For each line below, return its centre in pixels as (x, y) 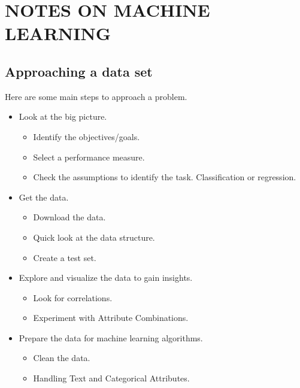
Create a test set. (65, 257)
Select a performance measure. (89, 157)
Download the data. (69, 217)
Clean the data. (62, 358)
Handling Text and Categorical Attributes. (111, 378)
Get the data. (44, 197)
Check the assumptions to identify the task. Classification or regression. (165, 177)
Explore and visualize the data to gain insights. (106, 278)
